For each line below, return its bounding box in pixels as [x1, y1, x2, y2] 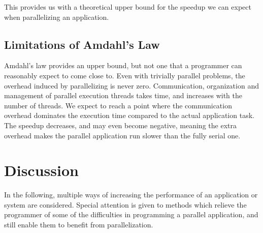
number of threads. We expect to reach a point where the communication [4, 100, 232, 110]
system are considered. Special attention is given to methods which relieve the [4, 199, 247, 210]
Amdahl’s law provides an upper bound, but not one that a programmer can [4, 60, 242, 71]
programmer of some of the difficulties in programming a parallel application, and [4, 209, 258, 220]
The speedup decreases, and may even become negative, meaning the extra [4, 120, 237, 130]
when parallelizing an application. [4, 11, 109, 22]
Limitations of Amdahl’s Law [4, 36, 160, 52]
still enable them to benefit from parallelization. [4, 219, 153, 230]
